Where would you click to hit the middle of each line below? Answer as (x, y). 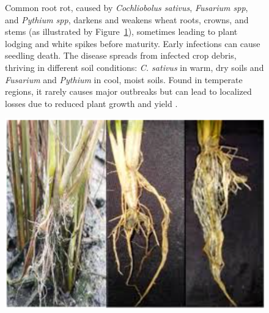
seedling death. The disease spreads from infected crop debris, (121, 55)
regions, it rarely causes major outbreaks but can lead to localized (128, 91)
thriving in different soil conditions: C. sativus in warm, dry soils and (134, 67)
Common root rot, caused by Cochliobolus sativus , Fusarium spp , (127, 7)
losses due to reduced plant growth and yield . (91, 103)
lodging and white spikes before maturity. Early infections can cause (133, 43)
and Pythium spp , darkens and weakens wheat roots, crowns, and (127, 19)
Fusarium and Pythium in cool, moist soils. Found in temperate (124, 79)
